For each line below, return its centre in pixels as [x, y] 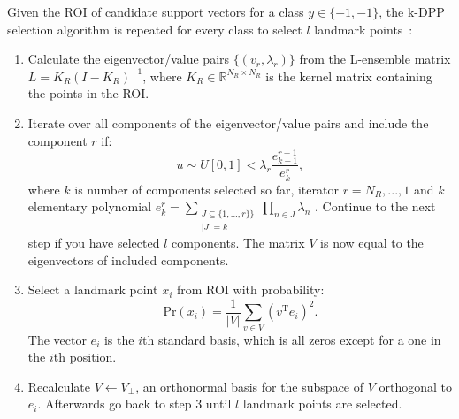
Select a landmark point [93, 289]
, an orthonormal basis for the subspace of [250, 386]
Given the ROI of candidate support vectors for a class [156, 11]
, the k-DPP [412, 11]
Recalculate [59, 386]
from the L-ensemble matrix [375, 59]
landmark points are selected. [322, 404]
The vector [57, 339]
